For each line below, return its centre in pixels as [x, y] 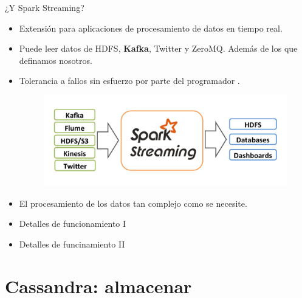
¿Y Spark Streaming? [45, 7]
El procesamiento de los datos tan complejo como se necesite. [133, 203]
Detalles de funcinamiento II [72, 244]
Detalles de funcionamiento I [73, 223]
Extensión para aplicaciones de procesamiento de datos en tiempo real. [151, 28]
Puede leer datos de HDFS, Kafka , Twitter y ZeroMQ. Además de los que [158, 48]
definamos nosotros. [56, 60]
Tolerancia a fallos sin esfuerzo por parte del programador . [129, 81]
